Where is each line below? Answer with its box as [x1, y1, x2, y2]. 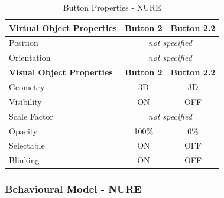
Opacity [9, 124, 38, 137]
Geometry [9, 80, 45, 93]
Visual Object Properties [9, 66, 113, 78]
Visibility [9, 95, 42, 107]
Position [9, 37, 38, 49]
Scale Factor [9, 110, 53, 122]
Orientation [9, 51, 51, 64]
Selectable [9, 139, 45, 151]
